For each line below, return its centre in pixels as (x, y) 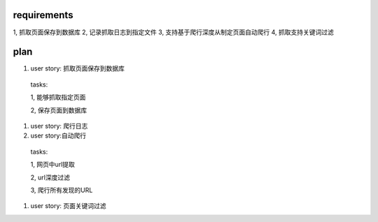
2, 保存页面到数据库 (59, 110)
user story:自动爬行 (58, 135)
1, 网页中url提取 (52, 165)
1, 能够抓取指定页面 (58, 97)
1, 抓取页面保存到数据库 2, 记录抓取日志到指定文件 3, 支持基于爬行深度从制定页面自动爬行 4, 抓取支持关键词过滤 (173, 32)
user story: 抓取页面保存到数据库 (78, 68)
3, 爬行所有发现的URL (62, 190)
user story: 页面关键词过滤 (68, 206)
